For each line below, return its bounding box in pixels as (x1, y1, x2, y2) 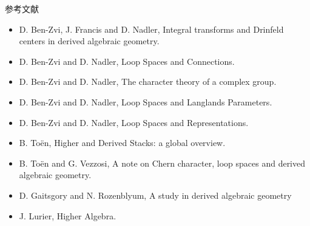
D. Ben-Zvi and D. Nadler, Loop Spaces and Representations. (19, 116, 249, 128)
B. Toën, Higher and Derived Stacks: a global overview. (19, 136, 226, 149)
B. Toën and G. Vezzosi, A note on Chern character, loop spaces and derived (19, 156, 306, 169)
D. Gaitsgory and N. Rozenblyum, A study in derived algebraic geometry (19, 188, 292, 201)
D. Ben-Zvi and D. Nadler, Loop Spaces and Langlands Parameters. (19, 95, 272, 108)
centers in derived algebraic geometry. (19, 35, 160, 47)
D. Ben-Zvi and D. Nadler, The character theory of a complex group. (19, 75, 277, 88)
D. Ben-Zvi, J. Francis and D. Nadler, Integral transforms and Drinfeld (19, 22, 284, 35)
